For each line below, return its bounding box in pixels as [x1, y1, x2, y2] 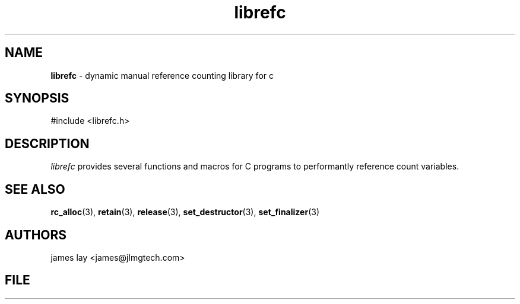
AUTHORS [5, 227, 67, 242]
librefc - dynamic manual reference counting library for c [50, 70, 274, 81]
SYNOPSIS [5, 91, 69, 106]
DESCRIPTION [5, 136, 90, 151]
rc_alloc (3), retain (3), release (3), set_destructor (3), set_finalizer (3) [50, 207, 319, 217]
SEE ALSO [5, 181, 65, 197]
